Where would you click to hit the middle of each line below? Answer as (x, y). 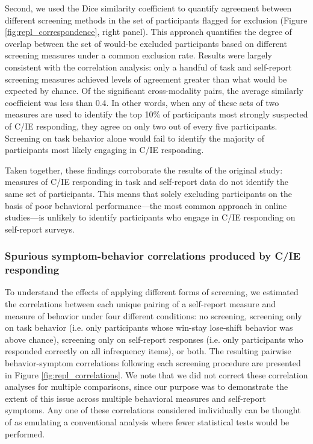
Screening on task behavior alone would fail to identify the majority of (135, 138)
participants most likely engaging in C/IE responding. (104, 150)
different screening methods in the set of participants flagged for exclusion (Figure (156, 20)
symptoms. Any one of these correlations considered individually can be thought (153, 410)
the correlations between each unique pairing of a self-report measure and (141, 304)
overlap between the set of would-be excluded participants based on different (146, 43)
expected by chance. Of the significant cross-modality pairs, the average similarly (154, 91)
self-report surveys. (40, 229)
